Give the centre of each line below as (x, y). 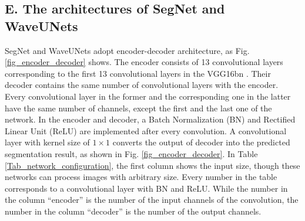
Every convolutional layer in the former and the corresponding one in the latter (148, 96)
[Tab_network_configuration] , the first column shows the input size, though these (152, 165)
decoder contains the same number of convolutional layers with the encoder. (142, 85)
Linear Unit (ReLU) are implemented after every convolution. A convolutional (146, 130)
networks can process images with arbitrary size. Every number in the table (141, 177)
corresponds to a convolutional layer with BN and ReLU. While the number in (146, 188)
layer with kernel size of (47, 142)
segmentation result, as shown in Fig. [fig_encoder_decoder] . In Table (131, 153)
